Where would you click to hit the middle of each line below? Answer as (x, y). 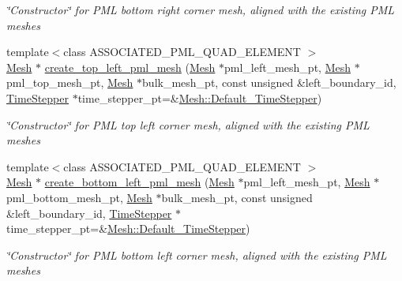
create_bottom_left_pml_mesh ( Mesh (139, 182)
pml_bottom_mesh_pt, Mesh (79, 197)
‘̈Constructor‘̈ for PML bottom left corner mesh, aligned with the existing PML (197, 255)
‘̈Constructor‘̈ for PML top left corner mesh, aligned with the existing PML (188, 124)
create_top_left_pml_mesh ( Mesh (130, 67)
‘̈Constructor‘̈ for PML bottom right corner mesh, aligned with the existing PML (201, 9)
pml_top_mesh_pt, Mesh (70, 82)
